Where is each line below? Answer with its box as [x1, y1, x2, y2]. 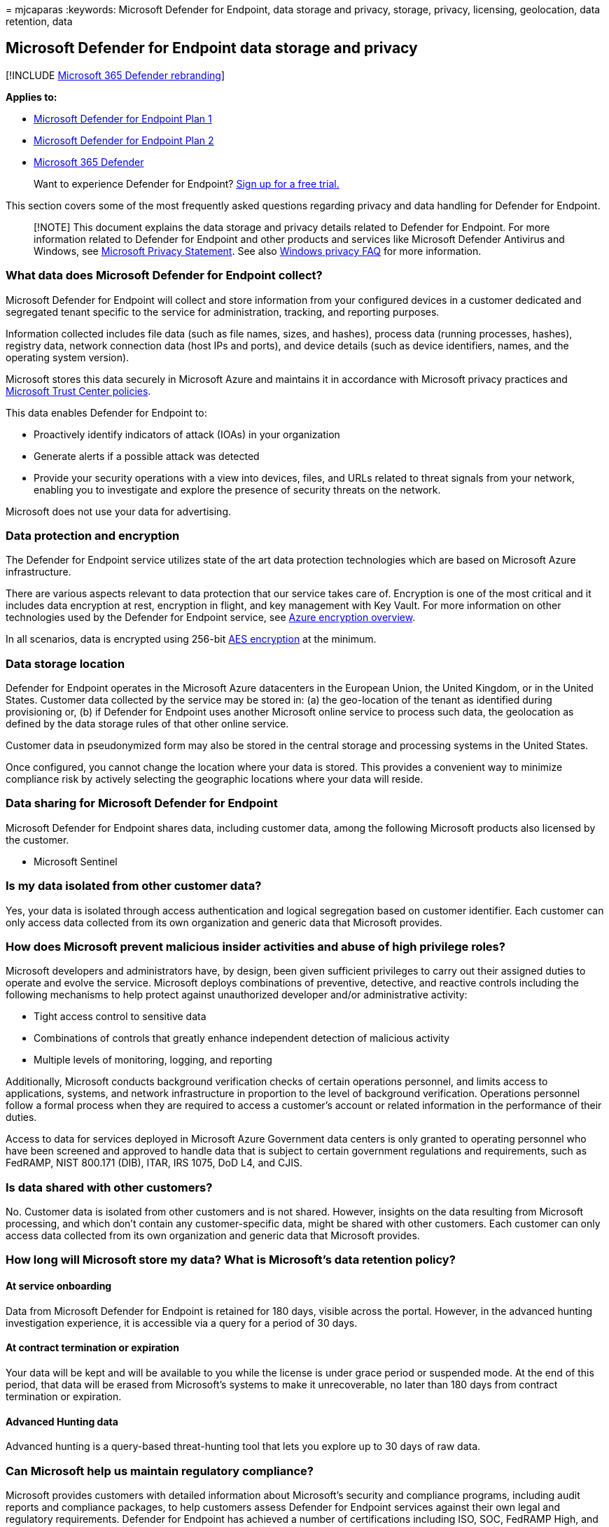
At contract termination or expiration [6, 1341, 179, 1354]
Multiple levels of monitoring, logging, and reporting [34, 1054, 272, 1066]
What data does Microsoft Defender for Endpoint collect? [6, 268, 323, 283]
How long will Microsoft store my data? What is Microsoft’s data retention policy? [6, 1253, 456, 1267]
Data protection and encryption [6, 528, 180, 543]
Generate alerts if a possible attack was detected [34, 449, 260, 462]
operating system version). [6, 351, 129, 363]
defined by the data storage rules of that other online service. [6, 718, 289, 730]
